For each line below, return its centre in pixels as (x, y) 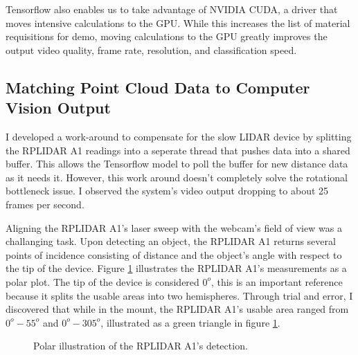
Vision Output (58, 108)
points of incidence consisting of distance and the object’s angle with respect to (174, 254)
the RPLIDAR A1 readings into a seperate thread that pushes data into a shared (178, 150)
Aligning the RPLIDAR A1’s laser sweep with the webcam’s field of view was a (174, 227)
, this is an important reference (277, 281)
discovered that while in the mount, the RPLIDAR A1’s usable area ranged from (177, 309)
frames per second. (45, 204)
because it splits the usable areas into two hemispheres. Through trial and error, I (179, 295)
